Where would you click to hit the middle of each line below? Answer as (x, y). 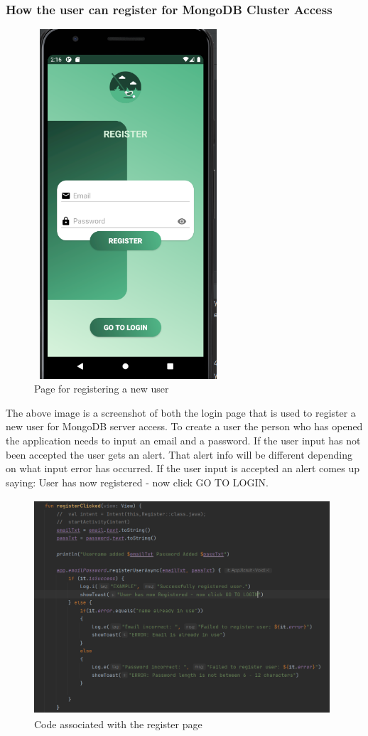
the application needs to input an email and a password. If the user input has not (183, 440)
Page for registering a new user (102, 389)
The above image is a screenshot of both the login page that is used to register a (181, 412)
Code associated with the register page (118, 724)
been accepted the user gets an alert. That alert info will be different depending (179, 454)
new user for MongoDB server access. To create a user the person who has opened (184, 426)
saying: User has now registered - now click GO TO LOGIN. (137, 482)
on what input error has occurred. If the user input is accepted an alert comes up (183, 468)
